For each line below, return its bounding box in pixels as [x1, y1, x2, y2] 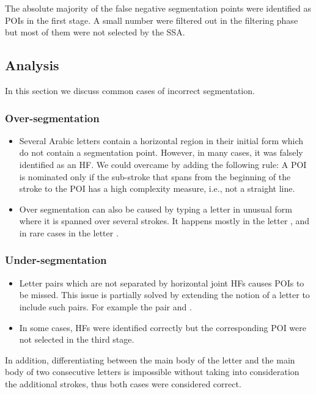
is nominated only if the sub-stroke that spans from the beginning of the [19, 170, 291, 183]
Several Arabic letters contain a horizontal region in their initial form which [19, 134, 304, 147]
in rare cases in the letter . [19, 226, 119, 239]
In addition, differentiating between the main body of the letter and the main [5, 353, 295, 366]
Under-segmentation [5, 252, 107, 268]
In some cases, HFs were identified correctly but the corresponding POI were [19, 321, 306, 334]
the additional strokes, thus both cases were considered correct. [5, 377, 241, 390]
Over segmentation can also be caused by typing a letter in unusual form [19, 202, 292, 215]
